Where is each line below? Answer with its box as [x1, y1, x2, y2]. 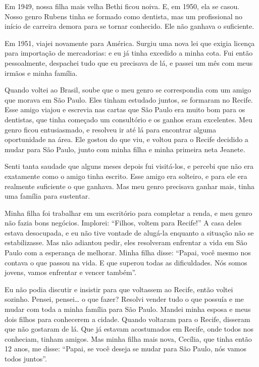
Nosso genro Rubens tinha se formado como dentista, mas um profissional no [5, 11, 243, 21]
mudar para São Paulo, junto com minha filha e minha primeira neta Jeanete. [5, 144, 245, 154]
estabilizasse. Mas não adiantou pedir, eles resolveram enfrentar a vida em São [5, 237, 247, 248]
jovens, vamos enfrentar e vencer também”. [5, 267, 137, 278]
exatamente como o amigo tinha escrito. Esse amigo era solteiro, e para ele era [5, 170, 247, 181]
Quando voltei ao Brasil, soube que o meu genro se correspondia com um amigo [5, 84, 251, 95]
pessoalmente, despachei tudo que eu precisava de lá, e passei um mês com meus [5, 57, 253, 68]
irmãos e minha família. [5, 67, 78, 78]
